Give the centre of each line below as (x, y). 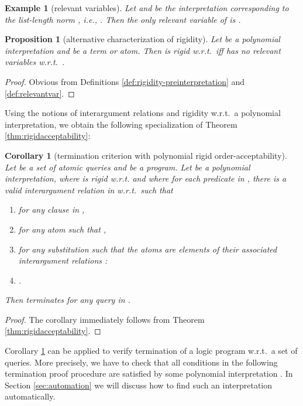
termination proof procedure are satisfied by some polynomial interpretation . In (149, 373)
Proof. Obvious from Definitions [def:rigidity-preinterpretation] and (125, 81)
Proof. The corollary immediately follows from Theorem (105, 319)
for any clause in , (51, 209)
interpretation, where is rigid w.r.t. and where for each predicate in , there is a (146, 178)
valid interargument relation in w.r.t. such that (89, 190)
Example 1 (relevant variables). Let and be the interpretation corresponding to (147, 8)
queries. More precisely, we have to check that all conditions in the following (141, 362)
